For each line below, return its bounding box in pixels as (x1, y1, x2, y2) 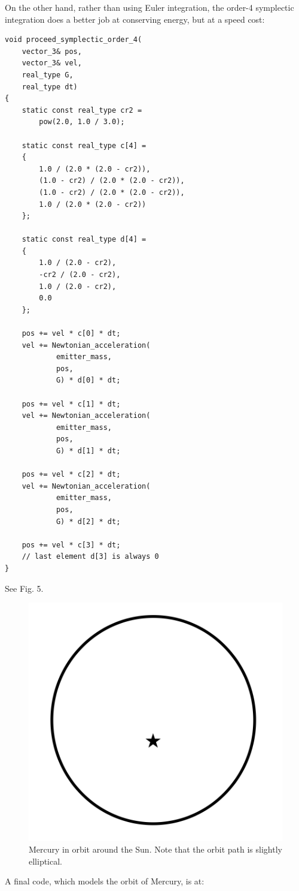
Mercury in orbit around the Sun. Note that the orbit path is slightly (29, 843, 282, 856)
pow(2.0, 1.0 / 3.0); (39, 118, 125, 127)
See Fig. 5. (5, 582, 44, 594)
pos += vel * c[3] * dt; (22, 540, 121, 549)
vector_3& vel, (22, 59, 82, 68)
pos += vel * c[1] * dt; (22, 399, 121, 408)
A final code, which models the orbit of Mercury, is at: (5, 875, 205, 887)
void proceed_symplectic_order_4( (5, 35, 142, 44)
